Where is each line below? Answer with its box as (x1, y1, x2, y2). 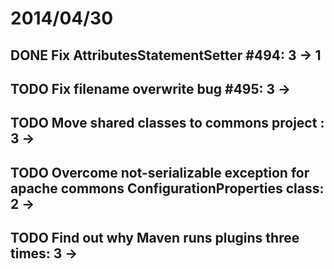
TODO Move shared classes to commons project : (10, 115, 325, 132)
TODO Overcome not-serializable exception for (10, 164, 310, 181)
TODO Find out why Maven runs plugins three (10, 230, 300, 247)
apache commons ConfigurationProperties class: (10, 180, 325, 197)
